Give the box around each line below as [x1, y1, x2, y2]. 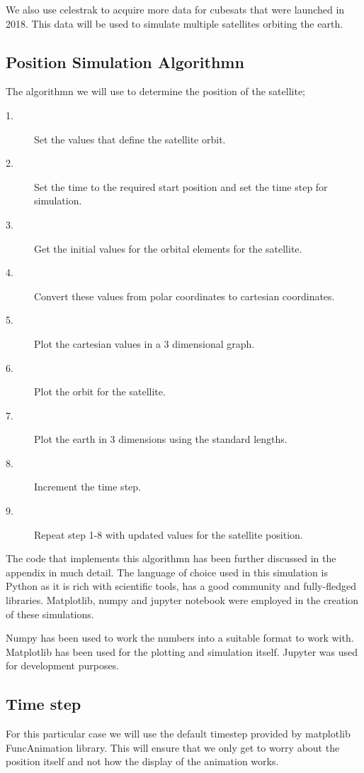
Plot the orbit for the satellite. [34, 384, 166, 399]
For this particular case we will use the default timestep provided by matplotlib [6, 726, 351, 741]
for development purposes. [6, 658, 120, 673]
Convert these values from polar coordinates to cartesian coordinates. [34, 288, 335, 303]
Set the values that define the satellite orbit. [34, 131, 226, 146]
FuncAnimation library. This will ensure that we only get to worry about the [6, 740, 340, 755]
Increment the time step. [34, 479, 141, 494]
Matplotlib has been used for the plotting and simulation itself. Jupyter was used [6, 644, 358, 659]
